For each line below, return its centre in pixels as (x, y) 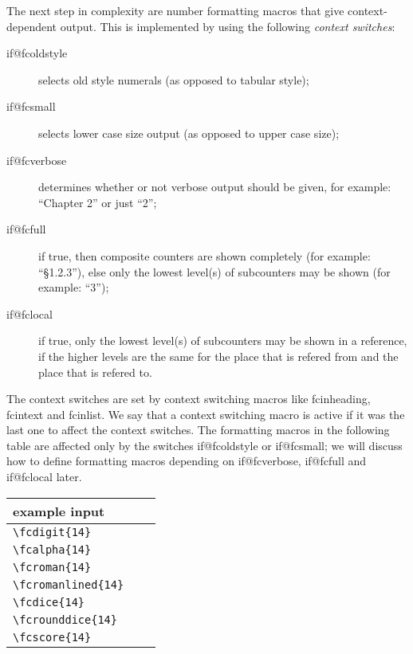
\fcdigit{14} (52, 532)
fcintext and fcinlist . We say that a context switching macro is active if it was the (206, 414)
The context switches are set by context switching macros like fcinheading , (189, 399)
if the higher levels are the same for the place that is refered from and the (218, 356)
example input (59, 511)
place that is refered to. (95, 372)
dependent (32, 26)
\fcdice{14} (49, 602)
